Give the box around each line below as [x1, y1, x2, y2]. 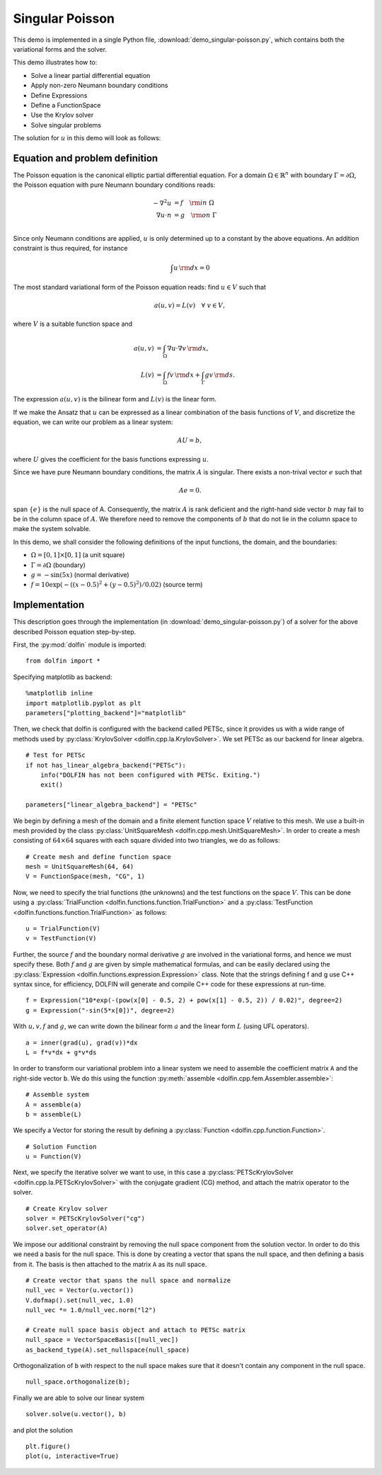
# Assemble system [25, 1090, 90, 1099]
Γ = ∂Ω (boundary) [30, 560, 86, 569]
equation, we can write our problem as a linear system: [13, 418, 173, 426]
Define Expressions [30, 91, 88, 99]
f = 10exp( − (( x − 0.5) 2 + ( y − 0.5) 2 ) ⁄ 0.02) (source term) [30, 579, 203, 589]
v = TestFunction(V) [25, 935, 97, 942]
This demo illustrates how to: [13, 58, 98, 67]
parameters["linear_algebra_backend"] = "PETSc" [25, 801, 197, 809]
